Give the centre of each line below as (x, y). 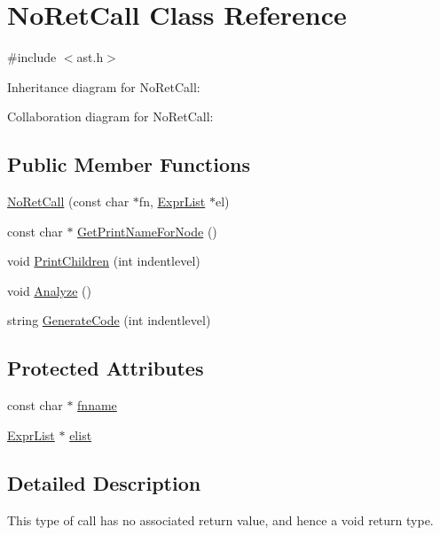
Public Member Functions (129, 164)
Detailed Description (104, 482)
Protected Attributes (106, 368)
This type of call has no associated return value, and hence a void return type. (220, 519)
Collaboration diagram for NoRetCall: (110, 116)
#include (32, 57)
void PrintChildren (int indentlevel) (104, 261)
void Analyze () (49, 290)
